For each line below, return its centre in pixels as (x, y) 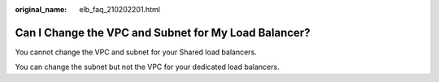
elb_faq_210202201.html (120, 9)
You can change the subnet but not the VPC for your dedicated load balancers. (147, 67)
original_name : (41, 9)
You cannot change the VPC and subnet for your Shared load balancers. (136, 52)
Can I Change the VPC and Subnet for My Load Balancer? (163, 32)
